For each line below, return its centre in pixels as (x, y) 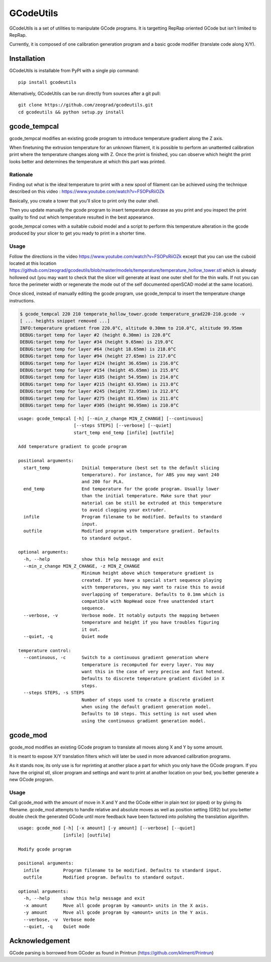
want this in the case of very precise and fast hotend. (153, 671)
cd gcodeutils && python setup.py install (71, 112)
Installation (27, 59)
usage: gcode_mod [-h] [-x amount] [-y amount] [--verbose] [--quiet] (107, 828)
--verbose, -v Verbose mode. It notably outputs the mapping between (121, 615)
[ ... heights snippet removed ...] (65, 321)
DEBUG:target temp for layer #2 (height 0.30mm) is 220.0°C (95, 335)
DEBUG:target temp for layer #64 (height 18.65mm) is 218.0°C (98, 349)
